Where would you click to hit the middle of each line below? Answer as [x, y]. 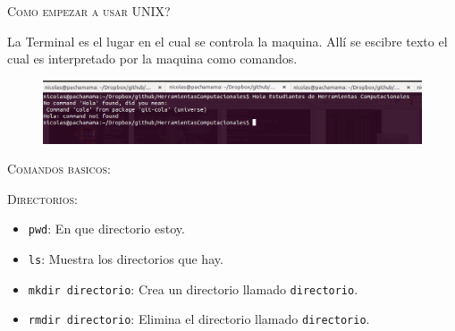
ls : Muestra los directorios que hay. [126, 259]
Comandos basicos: [59, 169]
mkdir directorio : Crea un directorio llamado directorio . [193, 289]
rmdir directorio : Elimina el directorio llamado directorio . [199, 319]
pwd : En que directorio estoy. [106, 229]
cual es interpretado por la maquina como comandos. [152, 59]
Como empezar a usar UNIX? [89, 11]
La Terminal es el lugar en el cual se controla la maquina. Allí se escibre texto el [227, 41]
